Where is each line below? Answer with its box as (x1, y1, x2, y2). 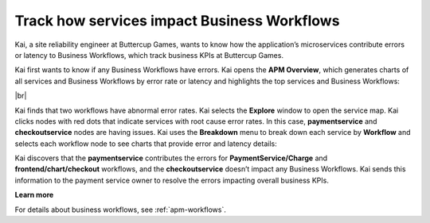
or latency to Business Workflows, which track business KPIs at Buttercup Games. (14, 50, 284, 60)
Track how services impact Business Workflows (14, 12, 340, 29)
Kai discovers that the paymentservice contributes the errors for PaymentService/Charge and (14, 153, 328, 163)
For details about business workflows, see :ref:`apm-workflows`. (14, 205, 227, 214)
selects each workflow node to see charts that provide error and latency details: (14, 139, 278, 148)
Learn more (14, 190, 54, 200)
